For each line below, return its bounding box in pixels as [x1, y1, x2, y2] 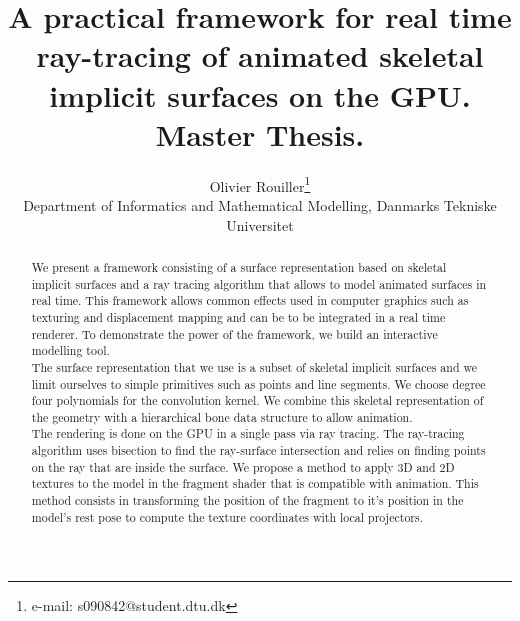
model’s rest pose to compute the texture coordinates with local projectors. [31, 508, 424, 525]
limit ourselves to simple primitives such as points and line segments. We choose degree [31, 375, 486, 392]
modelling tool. [31, 342, 110, 359]
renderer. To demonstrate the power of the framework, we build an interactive [31, 325, 438, 342]
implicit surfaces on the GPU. [49, 74, 471, 115]
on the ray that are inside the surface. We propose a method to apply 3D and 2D [31, 458, 455, 475]
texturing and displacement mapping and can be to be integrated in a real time [31, 308, 446, 325]
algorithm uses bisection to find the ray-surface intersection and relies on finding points [31, 442, 486, 459]
